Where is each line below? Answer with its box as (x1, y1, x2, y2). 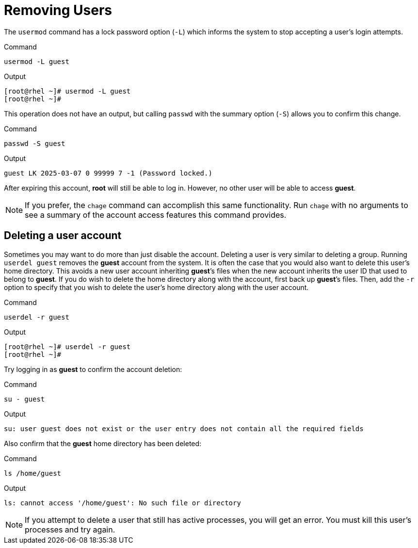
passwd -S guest (4, 139, 65, 147)
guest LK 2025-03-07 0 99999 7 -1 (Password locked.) (4, 169, 212, 177)
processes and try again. (25, 524, 115, 534)
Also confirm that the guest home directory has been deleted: (4, 439, 202, 448)
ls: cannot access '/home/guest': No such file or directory (4, 499, 241, 507)
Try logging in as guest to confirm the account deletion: (4, 365, 182, 373)
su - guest (4, 395, 45, 403)
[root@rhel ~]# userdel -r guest (4, 342, 131, 351)
